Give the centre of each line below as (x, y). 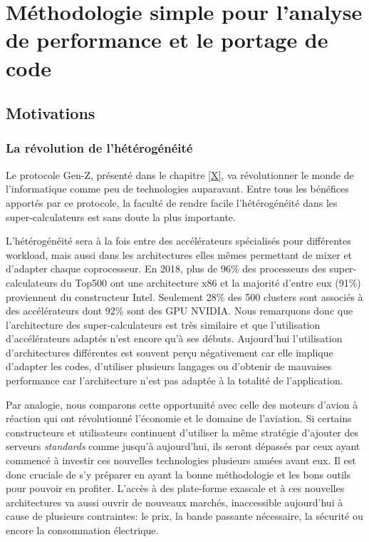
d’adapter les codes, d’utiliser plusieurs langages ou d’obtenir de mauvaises (169, 366)
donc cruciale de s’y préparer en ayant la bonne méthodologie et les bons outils (178, 474)
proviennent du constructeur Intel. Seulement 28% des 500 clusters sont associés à (184, 296)
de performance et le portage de (167, 40)
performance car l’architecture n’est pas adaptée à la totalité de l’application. (175, 380)
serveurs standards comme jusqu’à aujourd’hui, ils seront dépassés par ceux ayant (183, 446)
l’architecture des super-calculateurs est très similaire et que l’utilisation (163, 324)
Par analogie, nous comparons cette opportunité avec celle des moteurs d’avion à (182, 404)
